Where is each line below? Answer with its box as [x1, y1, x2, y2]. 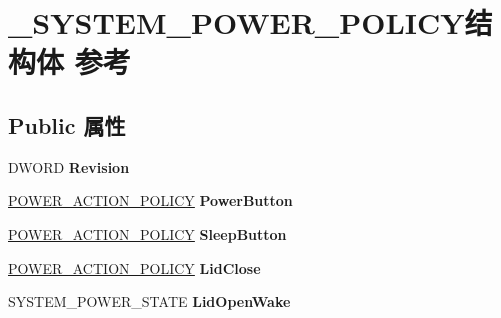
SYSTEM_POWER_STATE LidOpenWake [8, 291, 291, 312]
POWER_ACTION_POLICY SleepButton [8, 223, 287, 244]
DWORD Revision [8, 156, 130, 177]
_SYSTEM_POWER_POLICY [8, 2, 465, 43]
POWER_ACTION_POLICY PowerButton [8, 190, 293, 211]
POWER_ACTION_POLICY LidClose [8, 257, 261, 278]
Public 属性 [8, 109, 126, 140]
